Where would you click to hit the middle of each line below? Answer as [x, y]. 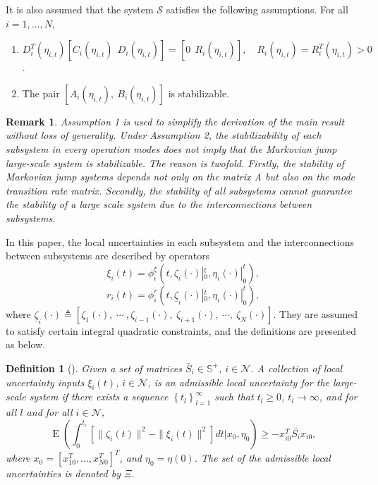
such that [234, 397]
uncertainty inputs [45, 382]
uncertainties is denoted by [63, 473]
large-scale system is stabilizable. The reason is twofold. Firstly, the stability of [175, 162]
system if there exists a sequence [99, 397]
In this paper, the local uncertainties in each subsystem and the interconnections [180, 241]
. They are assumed [316, 313]
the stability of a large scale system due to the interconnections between [159, 204]
